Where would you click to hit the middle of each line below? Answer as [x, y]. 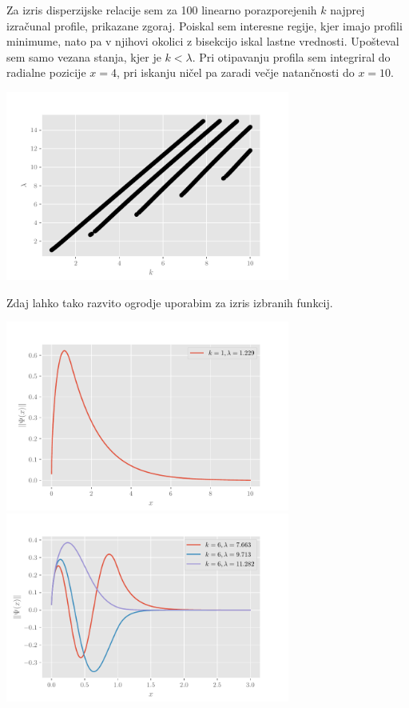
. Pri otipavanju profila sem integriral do [291, 56]
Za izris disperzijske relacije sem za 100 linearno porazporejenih [162, 10]
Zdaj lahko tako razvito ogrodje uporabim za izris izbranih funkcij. [170, 302]
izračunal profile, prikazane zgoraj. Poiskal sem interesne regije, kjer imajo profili [204, 25]
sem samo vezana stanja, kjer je [84, 56]
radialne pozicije [46, 72]
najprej [347, 10]
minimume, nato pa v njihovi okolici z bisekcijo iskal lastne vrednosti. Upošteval [203, 41]
